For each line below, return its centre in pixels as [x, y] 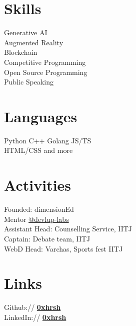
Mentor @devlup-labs [36, 219]
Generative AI [26, 32]
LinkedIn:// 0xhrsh [35, 317]
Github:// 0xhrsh [32, 307]
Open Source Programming [46, 72]
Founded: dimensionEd [39, 209]
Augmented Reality [34, 42]
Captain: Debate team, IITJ [47, 238]
